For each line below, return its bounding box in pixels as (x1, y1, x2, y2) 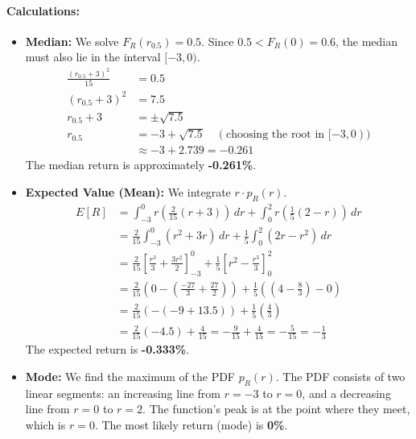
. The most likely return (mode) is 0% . (94, 416, 288, 433)
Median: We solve (25, 32, 119, 49)
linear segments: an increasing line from (25, 384, 221, 401)
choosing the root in (225, 129, 325, 141)
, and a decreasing (302, 384, 391, 401)
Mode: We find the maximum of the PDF (25, 368, 236, 385)
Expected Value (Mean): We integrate (25, 183, 231, 200)
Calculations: (6, 2, 80, 19)
